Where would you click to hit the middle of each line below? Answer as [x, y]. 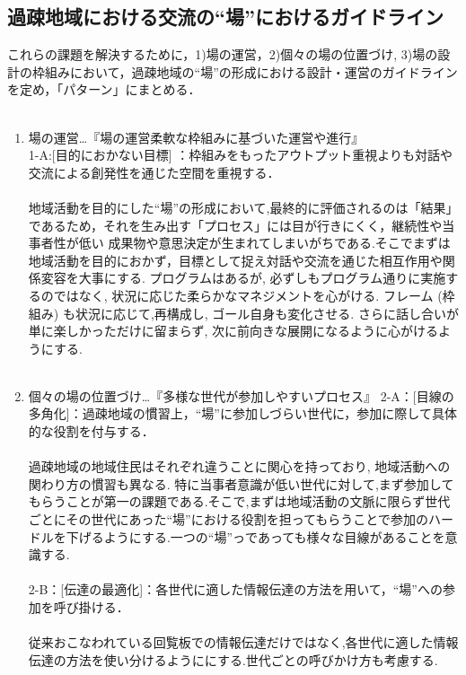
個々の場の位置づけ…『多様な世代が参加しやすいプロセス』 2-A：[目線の [241, 395]
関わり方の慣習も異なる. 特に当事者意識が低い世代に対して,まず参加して [241, 483]
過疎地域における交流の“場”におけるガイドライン [225, 17]
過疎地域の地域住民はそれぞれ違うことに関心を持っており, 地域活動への [239, 466]
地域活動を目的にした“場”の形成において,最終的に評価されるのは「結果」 [243, 207]
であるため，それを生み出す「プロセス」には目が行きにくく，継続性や [235, 225]
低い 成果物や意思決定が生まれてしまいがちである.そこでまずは [264, 243]
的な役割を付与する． [91, 431]
